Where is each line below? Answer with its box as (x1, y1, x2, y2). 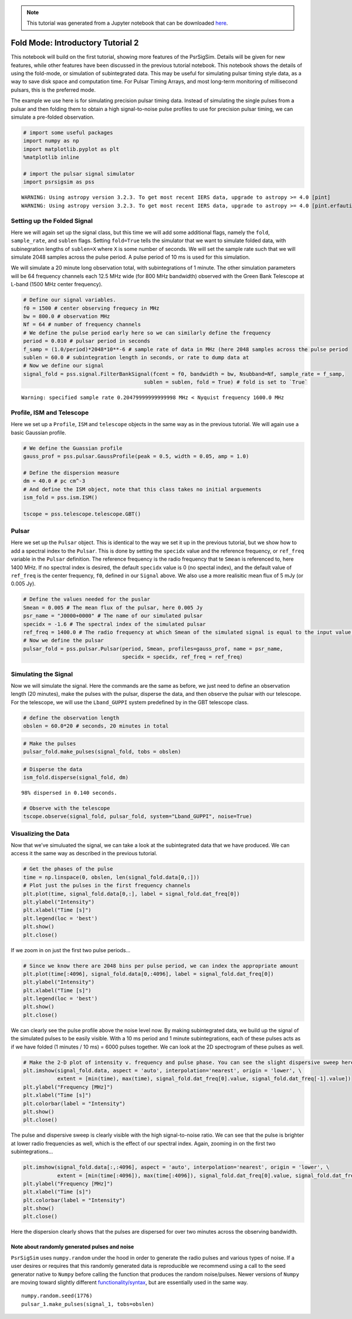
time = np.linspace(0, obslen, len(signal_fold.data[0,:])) (23, 873, 200, 881)
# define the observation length (23, 714, 120, 721)
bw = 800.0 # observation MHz (23, 313, 110, 320)
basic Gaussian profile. (11, 429, 67, 436)
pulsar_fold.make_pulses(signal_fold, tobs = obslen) (23, 748, 181, 755)
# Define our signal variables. (23, 297, 117, 303)
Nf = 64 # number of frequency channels (23, 321, 141, 328)
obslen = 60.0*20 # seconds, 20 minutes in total (23, 723, 169, 729)
